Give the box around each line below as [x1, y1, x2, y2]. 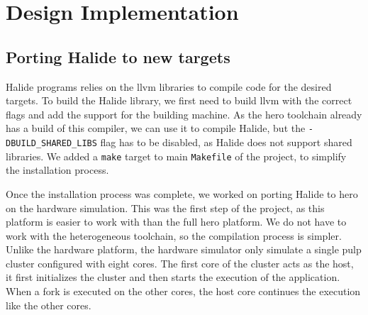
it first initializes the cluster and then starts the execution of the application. [6, 270, 340, 284]
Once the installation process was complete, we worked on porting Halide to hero [6, 186, 358, 201]
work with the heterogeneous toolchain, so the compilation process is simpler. [6, 228, 342, 243]
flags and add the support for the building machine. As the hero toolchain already [6, 106, 362, 121]
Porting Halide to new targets [6, 45, 230, 67]
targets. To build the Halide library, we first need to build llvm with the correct [6, 93, 352, 108]
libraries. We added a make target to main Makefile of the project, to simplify [6, 148, 347, 163]
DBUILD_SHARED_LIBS [6, 138, 97, 149]
